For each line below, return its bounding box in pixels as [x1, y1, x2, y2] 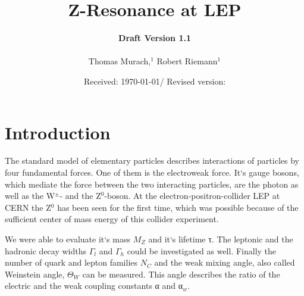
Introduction [5, 120, 111, 144]
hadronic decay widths [5, 244, 87, 257]
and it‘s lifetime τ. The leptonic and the [148, 233, 293, 245]
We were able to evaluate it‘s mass [5, 233, 130, 245]
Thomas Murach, [88, 55, 151, 67]
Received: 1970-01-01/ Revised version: [83, 74, 226, 87]
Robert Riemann [156, 55, 218, 67]
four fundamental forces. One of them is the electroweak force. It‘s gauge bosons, [5, 166, 299, 179]
